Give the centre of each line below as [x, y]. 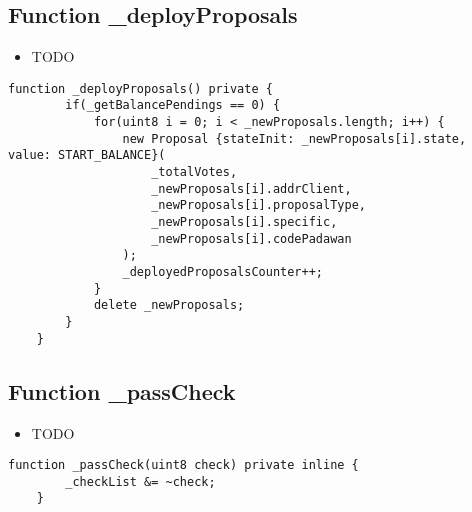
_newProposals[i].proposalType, [258, 205]
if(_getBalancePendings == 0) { [173, 105]
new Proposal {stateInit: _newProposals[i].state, [294, 138]
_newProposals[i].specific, [244, 222]
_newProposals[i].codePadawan [251, 238]
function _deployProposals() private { [140, 88]
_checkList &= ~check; [140, 481]
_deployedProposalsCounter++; [222, 272]
